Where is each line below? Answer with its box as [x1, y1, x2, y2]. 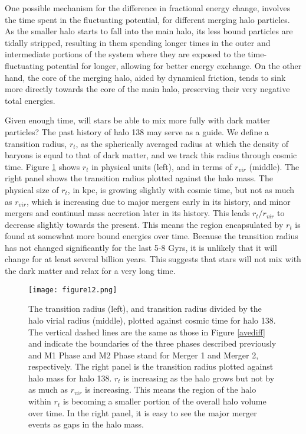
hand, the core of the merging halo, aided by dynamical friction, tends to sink [5, 71, 286, 83]
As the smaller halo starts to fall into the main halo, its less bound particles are [5, 25, 293, 37]
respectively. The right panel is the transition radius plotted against [28, 360, 274, 373]
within [28, 395, 51, 407]
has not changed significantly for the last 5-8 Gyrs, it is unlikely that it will [5, 241, 277, 253]
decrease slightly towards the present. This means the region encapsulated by [5, 218, 284, 230]
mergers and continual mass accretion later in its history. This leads [5, 207, 250, 219]
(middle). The [249, 160, 300, 172]
